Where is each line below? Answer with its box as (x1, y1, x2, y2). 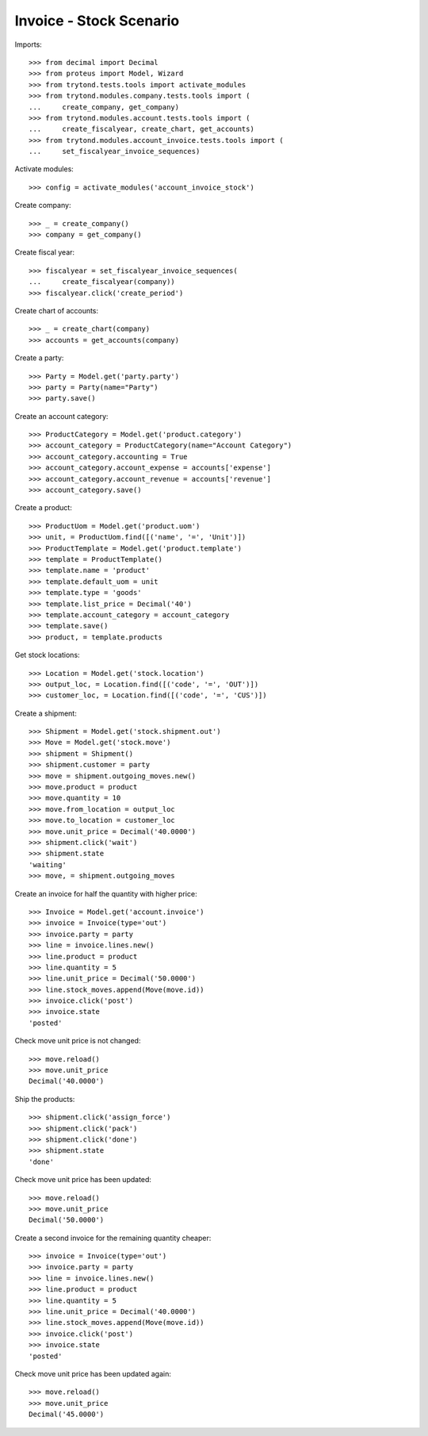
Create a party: (14, 353, 64, 363)
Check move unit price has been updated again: (14, 1369, 172, 1378)
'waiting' (29, 860, 67, 869)
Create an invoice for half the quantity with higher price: (14, 889, 197, 898)
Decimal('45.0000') (29, 1410, 105, 1419)
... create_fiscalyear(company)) (29, 278, 176, 286)
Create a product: (14, 503, 73, 513)
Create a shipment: (14, 708, 77, 718)
